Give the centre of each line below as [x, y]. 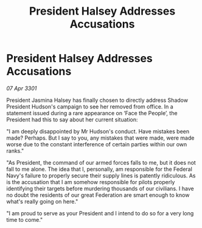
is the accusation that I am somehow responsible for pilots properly [91, 182]
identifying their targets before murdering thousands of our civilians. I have [100, 188]
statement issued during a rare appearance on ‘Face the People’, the [92, 113]
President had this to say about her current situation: [72, 119]
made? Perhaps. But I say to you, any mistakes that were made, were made [100, 138]
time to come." [25, 219]
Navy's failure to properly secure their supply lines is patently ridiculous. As [101, 176]
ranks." [15, 151]
